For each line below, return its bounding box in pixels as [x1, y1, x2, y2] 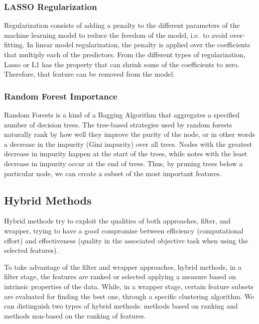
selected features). [4, 245, 59, 255]
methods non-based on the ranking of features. [4, 310, 146, 321]
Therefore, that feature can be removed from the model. [4, 69, 175, 79]
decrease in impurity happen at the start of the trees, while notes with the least [4, 148, 248, 159]
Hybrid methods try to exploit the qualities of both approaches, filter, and [4, 216, 231, 226]
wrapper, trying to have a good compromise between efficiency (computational [4, 225, 244, 235]
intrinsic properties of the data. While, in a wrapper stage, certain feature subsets [4, 281, 254, 291]
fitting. [4, 39, 25, 50]
